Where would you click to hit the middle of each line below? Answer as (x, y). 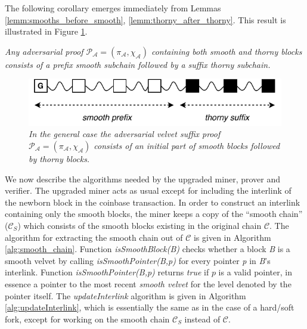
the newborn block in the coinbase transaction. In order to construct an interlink (153, 202)
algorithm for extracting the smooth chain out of (94, 237)
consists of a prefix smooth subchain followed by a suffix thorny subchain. (138, 64)
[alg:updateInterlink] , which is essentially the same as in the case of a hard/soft (150, 307)
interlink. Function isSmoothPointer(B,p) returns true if (107, 272)
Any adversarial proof (44, 51)
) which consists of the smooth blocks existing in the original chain (139, 225)
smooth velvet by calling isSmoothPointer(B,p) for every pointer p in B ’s (138, 260)
